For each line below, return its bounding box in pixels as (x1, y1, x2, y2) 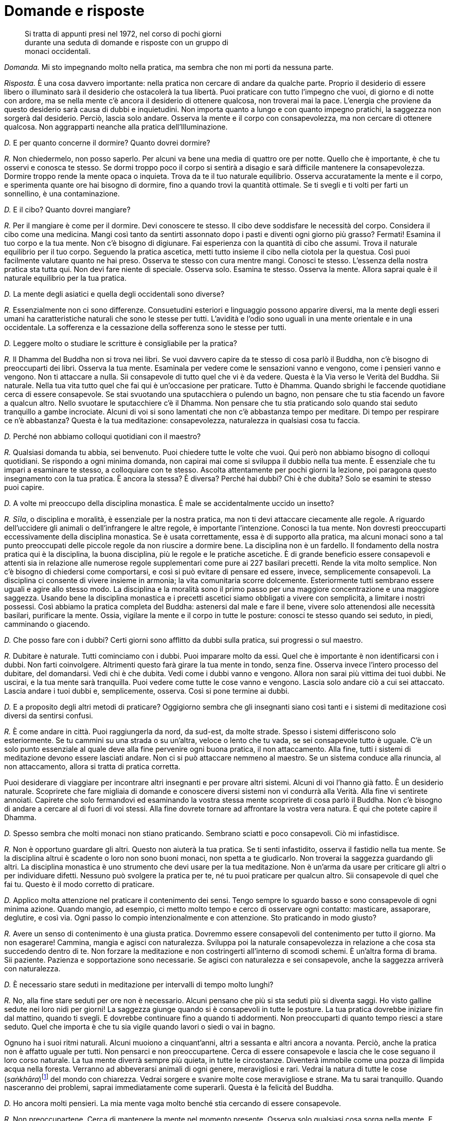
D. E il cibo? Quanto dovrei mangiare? (4, 205, 131, 214)
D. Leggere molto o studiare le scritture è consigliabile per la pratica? (4, 338, 238, 348)
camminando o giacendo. (4, 619, 90, 628)
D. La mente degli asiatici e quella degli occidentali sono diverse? (4, 289, 225, 298)
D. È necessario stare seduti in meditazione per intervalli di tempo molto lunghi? (4, 980, 274, 989)
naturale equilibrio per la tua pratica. (4, 273, 127, 282)
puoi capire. (4, 482, 44, 492)
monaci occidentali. (25, 46, 91, 56)
